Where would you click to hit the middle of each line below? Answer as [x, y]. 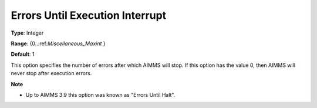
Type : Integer [27, 33]
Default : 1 [23, 54]
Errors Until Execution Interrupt [89, 15]
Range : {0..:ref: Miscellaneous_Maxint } [58, 43]
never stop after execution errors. [51, 73]
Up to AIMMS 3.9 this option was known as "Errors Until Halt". [100, 95]
